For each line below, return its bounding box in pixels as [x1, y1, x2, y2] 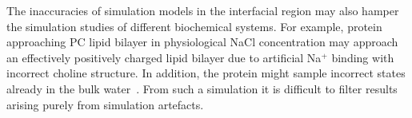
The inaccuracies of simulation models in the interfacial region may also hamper [6, 2, 399, 18]
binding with [331, 49, 394, 65]
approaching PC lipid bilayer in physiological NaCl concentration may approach [6, 33, 398, 50]
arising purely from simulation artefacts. [6, 96, 204, 112]
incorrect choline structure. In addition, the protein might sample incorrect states [6, 65, 406, 81]
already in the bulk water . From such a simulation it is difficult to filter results [6, 80, 398, 96]
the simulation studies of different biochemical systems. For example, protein [6, 18, 382, 34]
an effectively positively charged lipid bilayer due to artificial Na [6, 49, 322, 65]
